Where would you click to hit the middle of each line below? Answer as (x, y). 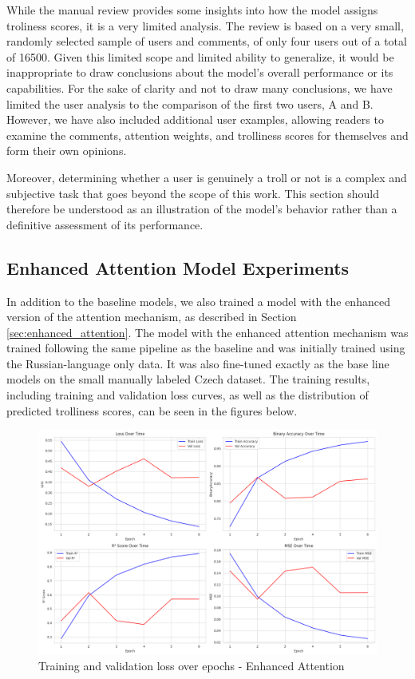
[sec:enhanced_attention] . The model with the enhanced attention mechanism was (207, 332)
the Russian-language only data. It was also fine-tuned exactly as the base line (198, 363)
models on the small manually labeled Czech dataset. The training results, (188, 379)
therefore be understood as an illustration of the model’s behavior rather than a (202, 209)
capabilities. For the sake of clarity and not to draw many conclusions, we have (200, 87)
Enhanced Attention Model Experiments (178, 267)
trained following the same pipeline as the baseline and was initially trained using (206, 348)
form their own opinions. (67, 151)
